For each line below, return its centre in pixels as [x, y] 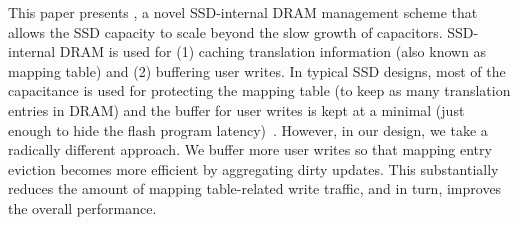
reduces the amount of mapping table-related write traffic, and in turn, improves [255, 188]
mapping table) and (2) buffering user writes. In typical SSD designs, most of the [257, 70]
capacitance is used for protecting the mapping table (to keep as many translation [259, 90]
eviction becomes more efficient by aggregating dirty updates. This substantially [253, 168]
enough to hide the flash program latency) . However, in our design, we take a [248, 129]
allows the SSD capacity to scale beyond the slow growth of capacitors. [225, 31]
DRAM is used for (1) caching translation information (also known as [273, 51]
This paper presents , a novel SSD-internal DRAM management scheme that [243, 12]
